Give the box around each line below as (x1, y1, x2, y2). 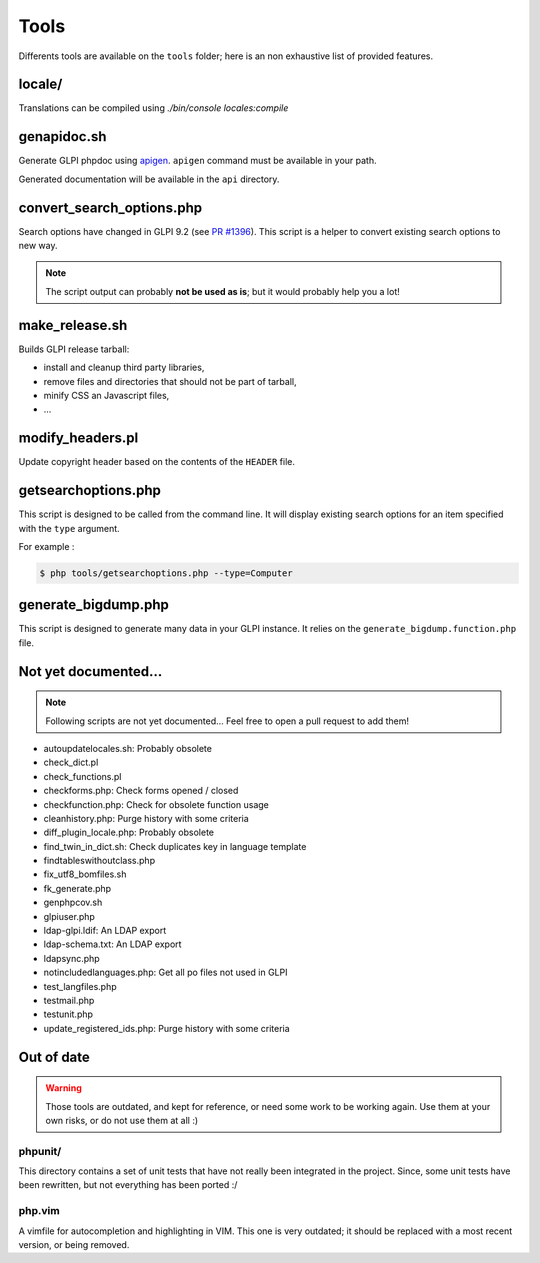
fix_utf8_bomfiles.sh (43, 868, 127, 880)
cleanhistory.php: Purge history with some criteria (43, 812, 249, 824)
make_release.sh (18, 316, 128, 334)
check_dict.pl (43, 756, 99, 769)
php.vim (18, 1204, 60, 1218)
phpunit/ (18, 1144, 62, 1158)
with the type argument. (18, 522, 120, 534)
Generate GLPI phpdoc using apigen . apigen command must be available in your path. (18, 155, 377, 167)
